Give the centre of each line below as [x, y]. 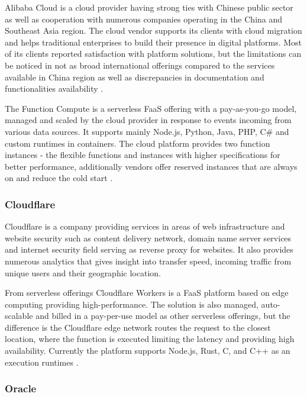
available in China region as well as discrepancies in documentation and [135, 77]
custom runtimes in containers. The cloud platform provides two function [138, 143]
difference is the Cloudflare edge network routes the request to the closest [138, 327]
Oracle [21, 388]
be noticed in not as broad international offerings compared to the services [140, 65]
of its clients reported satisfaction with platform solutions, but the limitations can [153, 54]
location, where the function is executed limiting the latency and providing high [150, 339]
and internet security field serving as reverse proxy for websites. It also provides [149, 249]
